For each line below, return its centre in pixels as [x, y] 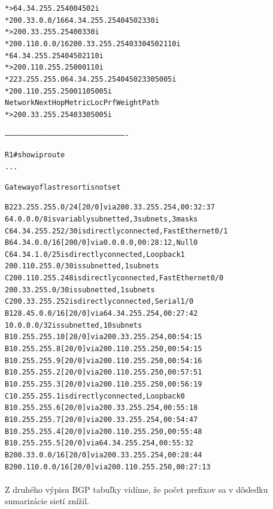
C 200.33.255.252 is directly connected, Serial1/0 [99, 302]
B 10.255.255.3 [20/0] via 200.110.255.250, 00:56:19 [104, 384]
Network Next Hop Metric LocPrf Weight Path [82, 103]
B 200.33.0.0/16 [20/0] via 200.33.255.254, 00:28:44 [104, 455]
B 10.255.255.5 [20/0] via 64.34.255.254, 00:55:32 [99, 443]
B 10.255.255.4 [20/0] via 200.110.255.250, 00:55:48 [104, 431]
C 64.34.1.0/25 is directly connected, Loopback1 [95, 254]
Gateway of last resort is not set [63, 187]
